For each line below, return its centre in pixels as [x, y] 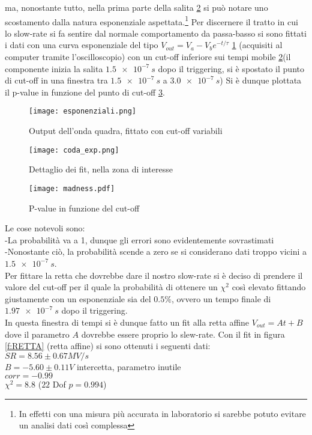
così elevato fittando [269, 287]
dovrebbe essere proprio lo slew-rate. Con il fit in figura [183, 334]
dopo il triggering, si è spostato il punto [231, 68]
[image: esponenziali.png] [82, 111]
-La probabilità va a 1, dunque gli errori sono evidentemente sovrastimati [139, 239]
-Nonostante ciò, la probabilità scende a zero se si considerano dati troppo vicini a [156, 251]
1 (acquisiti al [257, 45]
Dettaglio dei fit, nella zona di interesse [101, 169]
